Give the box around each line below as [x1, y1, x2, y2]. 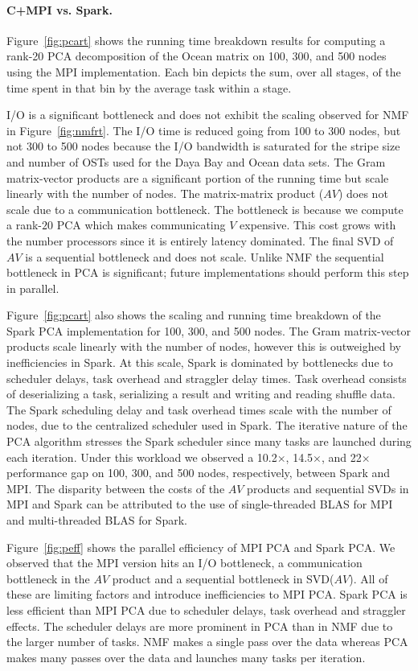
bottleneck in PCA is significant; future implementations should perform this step [6, 264, 409, 281]
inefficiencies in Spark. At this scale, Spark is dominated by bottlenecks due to [6, 354, 393, 371]
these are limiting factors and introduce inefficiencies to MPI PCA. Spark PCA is [6, 586, 408, 603]
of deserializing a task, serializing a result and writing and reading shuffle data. [6, 385, 395, 402]
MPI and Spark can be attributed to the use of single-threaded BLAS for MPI [6, 496, 393, 513]
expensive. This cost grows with [240, 216, 396, 233]
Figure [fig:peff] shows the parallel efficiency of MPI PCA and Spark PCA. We [6, 538, 395, 555]
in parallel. [6, 279, 59, 296]
